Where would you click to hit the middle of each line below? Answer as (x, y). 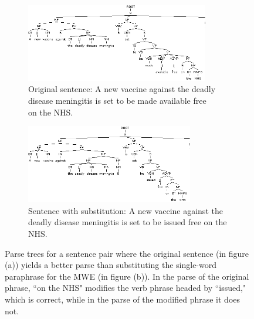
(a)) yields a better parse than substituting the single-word (111, 265)
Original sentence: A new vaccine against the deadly (122, 89)
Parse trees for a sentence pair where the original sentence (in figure (127, 253)
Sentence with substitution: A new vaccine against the (126, 210)
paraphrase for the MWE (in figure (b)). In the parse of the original (127, 276)
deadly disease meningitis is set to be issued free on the (128, 222)
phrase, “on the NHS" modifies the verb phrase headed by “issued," (126, 288)
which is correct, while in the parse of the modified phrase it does (123, 299)
